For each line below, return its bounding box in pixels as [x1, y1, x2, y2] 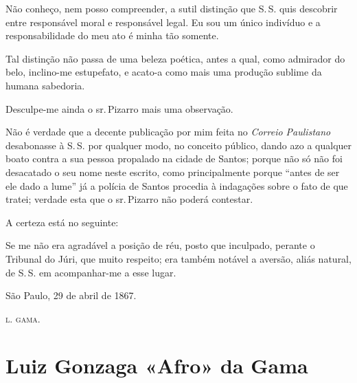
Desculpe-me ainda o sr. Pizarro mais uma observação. [5, 101, 233, 116]
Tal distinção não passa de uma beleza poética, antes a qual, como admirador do [5, 51, 345, 65]
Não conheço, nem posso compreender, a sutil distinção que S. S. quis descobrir [5, 1, 338, 15]
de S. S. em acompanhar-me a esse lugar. [5, 265, 176, 279]
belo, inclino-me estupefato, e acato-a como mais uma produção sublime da [5, 65, 322, 79]
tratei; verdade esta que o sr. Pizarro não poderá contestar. [5, 192, 253, 206]
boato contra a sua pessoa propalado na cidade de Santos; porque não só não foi [5, 151, 343, 166]
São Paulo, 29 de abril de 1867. [5, 288, 137, 303]
